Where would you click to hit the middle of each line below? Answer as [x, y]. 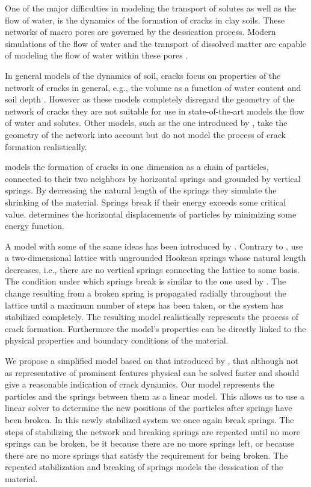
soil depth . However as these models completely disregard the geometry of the [150, 99]
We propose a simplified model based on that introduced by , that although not [152, 361]
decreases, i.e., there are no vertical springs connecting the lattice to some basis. [152, 269]
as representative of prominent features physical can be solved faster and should [152, 372]
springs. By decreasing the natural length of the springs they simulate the [141, 190]
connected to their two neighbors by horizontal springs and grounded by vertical [153, 178]
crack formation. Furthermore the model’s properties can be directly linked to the [155, 328]
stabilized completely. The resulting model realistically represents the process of [152, 317]
